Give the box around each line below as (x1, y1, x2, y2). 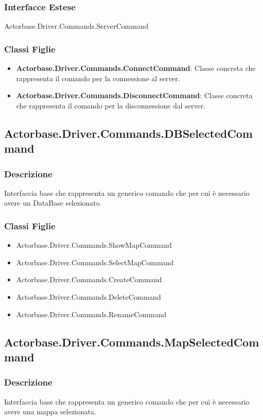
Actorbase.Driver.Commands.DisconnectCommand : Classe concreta (16, 90, 253, 101)
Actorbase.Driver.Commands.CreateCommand (16, 274, 162, 285)
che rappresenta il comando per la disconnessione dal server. (16, 100, 205, 111)
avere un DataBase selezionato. (4, 197, 102, 208)
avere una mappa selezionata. (4, 406, 97, 417)
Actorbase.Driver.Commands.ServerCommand (4, 21, 148, 31)
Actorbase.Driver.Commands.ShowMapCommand (16, 240, 172, 250)
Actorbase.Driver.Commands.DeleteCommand (16, 291, 161, 302)
